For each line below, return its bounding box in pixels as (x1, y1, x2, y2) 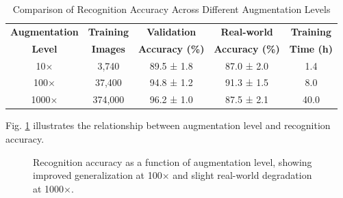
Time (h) (289, 41, 333, 55)
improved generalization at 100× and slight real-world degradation (33, 168, 312, 182)
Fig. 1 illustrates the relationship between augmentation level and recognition (5, 118, 331, 132)
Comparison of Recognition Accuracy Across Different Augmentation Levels (12, 2, 331, 16)
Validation (147, 24, 196, 38)
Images (91, 41, 125, 55)
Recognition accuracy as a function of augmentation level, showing (33, 154, 312, 169)
